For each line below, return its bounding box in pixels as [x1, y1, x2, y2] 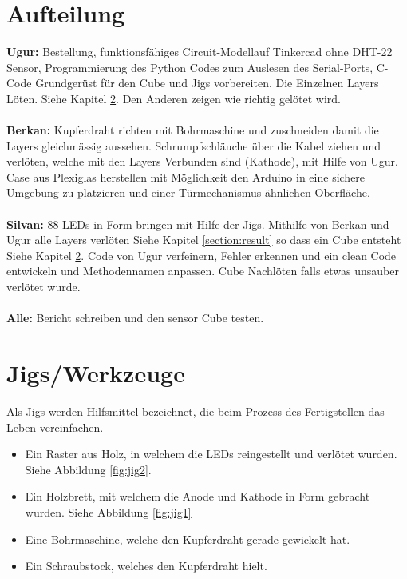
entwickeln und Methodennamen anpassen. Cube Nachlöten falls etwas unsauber [6, 262, 399, 279]
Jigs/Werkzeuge [6, 357, 185, 389]
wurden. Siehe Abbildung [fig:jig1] [25, 503, 192, 520]
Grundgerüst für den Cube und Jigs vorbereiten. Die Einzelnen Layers [35, 74, 379, 91]
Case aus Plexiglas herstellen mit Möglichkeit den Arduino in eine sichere [6, 168, 366, 185]
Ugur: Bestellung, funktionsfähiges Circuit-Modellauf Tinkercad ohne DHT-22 [6, 43, 393, 60]
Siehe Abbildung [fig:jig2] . [25, 461, 152, 477]
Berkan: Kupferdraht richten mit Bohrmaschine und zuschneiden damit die [6, 122, 379, 138]
